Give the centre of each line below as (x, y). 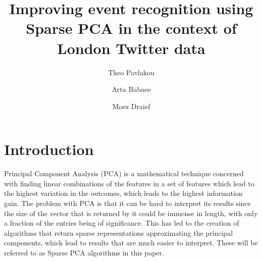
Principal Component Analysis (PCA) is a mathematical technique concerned (124, 173)
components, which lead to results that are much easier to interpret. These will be (131, 243)
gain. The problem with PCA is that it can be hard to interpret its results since (127, 203)
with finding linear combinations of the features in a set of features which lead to (129, 183)
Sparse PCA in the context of (131, 28)
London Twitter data (131, 48)
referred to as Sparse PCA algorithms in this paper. (84, 252)
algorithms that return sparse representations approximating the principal (119, 232)
